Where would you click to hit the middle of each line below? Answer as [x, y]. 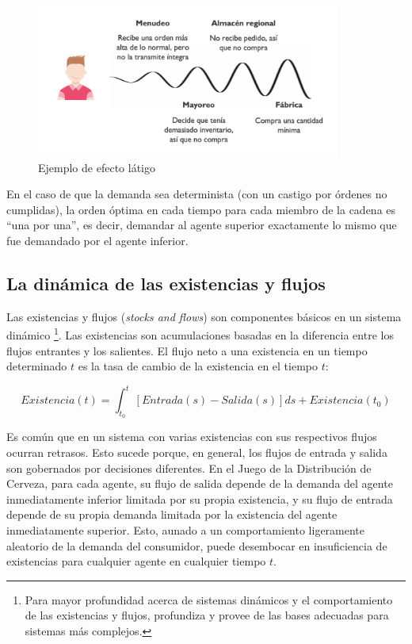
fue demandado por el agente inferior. [97, 240]
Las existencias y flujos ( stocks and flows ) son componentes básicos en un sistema [204, 316]
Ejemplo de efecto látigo [97, 167]
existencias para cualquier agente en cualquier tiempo [136, 561]
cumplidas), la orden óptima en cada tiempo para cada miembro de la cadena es [201, 209]
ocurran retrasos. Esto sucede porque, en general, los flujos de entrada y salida [197, 452]
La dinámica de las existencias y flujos [166, 283]
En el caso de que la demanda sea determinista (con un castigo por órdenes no [197, 194]
